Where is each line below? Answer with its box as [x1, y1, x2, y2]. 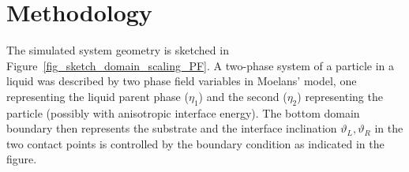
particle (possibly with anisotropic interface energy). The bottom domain [6, 104, 360, 121]
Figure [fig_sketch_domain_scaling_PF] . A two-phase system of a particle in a [6, 57, 395, 73]
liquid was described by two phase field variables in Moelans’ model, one [6, 73, 357, 89]
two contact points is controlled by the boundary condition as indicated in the [6, 135, 385, 151]
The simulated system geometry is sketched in [6, 42, 229, 58]
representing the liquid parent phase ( [6, 88, 189, 104]
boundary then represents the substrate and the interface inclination [6, 120, 337, 136]
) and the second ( [198, 88, 287, 104]
